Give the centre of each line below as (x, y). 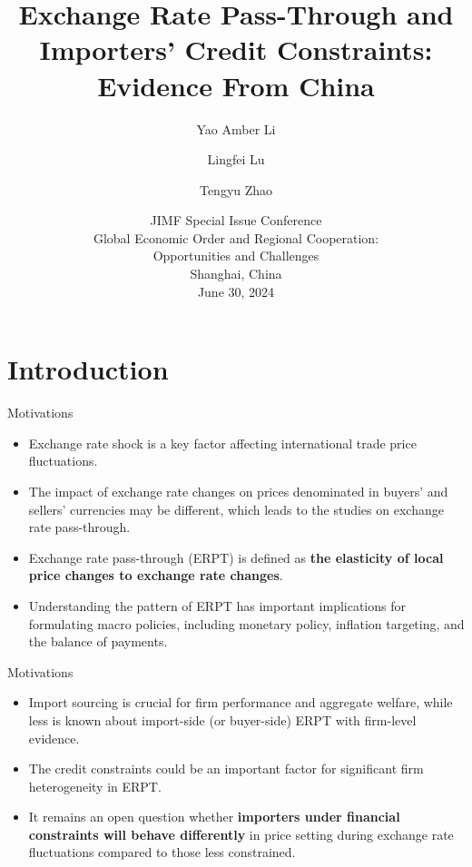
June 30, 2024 (236, 291)
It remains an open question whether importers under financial (214, 817)
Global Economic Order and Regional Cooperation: (236, 237)
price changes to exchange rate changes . (156, 575)
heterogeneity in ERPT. (95, 786)
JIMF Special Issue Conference (236, 220)
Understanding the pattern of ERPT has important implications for (217, 605)
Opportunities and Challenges (236, 256)
